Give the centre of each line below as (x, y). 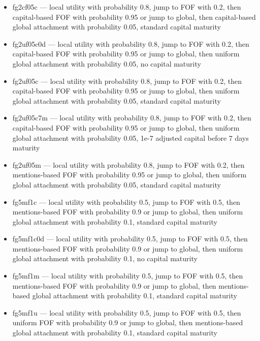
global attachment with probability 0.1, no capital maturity (105, 258)
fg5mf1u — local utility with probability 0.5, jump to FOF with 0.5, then (127, 312)
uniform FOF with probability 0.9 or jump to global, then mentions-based (128, 322)
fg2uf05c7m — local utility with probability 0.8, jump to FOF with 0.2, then (132, 118)
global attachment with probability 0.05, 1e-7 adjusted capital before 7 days (131, 137)
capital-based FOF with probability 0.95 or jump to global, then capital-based (134, 17)
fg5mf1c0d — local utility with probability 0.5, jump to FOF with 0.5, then (130, 239)
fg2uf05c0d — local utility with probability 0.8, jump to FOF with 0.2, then (131, 43)
